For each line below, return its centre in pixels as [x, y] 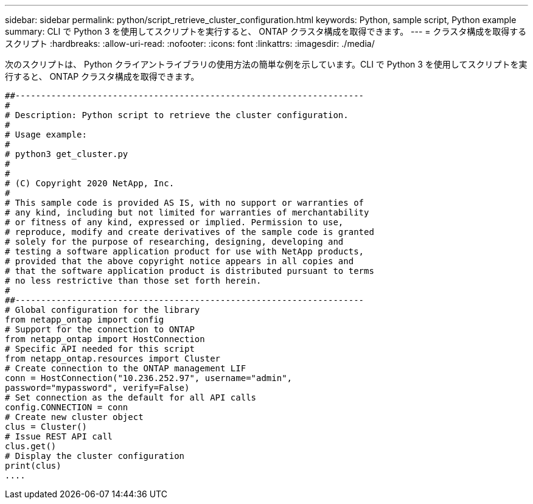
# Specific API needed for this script [100, 349]
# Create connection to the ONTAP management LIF [126, 368]
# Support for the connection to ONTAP [100, 329]
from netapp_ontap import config [85, 320]
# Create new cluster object [74, 417]
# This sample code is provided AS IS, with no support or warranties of [185, 203]
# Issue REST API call [59, 436]
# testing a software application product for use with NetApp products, [185, 251]
